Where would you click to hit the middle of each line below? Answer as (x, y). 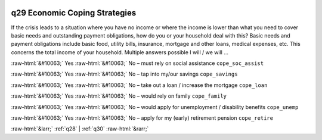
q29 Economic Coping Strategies (74, 13)
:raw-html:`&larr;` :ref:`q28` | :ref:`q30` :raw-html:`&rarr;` (80, 129)
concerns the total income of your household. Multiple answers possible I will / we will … (120, 52)
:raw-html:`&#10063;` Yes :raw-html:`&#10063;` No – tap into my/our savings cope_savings (124, 74)
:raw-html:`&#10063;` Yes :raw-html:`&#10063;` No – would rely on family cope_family (119, 96)
